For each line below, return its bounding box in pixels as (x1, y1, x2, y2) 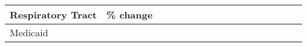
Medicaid (10, 26, 48, 39)
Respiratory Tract (10, 8, 97, 21)
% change (106, 8, 153, 21)
